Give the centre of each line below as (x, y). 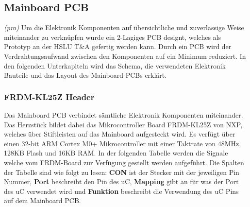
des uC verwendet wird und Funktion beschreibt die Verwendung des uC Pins (121, 191)
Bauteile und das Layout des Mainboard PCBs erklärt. (85, 75)
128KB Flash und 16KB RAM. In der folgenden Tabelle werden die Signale (116, 153)
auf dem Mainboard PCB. (42, 200)
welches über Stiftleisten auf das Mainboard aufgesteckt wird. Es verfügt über (120, 134)
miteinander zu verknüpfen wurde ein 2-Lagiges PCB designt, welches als (113, 37)
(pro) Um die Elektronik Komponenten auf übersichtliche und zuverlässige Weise (124, 27)
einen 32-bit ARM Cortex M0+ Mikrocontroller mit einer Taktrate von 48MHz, (123, 143)
